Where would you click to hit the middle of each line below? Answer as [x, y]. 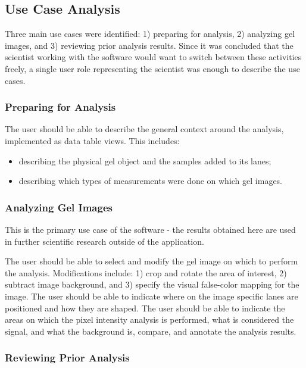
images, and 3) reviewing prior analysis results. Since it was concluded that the [149, 45]
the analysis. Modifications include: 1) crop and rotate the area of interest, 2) [146, 272]
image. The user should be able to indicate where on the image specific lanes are [152, 296]
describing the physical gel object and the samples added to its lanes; [145, 160]
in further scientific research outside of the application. [104, 241]
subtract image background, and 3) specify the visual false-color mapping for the [152, 284]
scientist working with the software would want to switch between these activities [153, 57]
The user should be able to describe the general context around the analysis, [144, 129]
